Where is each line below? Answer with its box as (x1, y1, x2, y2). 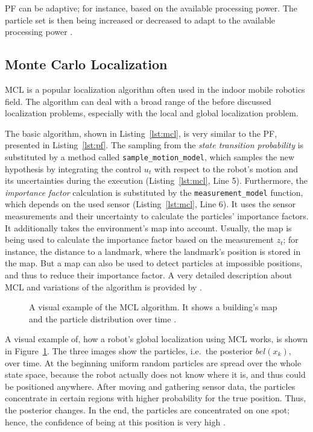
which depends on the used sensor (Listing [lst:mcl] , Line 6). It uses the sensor (5, 198, 296, 210)
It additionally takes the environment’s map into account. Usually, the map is (5, 221, 292, 234)
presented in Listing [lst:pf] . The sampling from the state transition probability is (5, 139, 304, 151)
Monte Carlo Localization (5, 55, 168, 74)
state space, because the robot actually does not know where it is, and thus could (5, 368, 306, 381)
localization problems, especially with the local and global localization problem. (5, 107, 299, 119)
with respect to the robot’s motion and (154, 162, 299, 175)
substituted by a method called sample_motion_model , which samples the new (5, 150, 295, 163)
